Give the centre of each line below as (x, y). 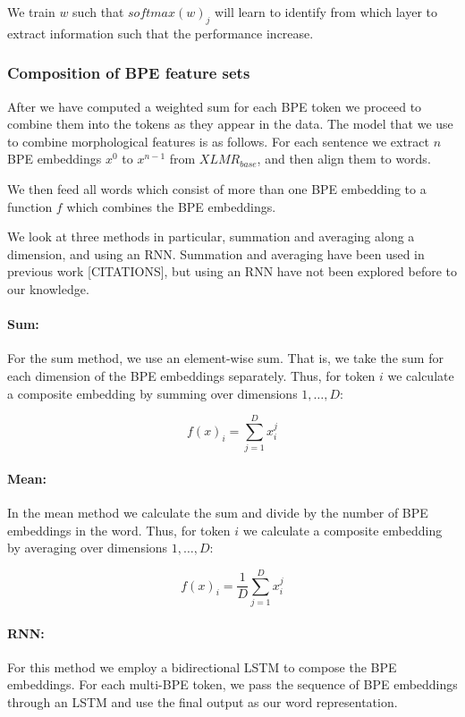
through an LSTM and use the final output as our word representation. (203, 701)
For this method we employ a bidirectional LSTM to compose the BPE (202, 666)
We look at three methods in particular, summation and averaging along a (211, 236)
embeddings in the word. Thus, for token (119, 530)
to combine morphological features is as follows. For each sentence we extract (218, 141)
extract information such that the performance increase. (161, 33)
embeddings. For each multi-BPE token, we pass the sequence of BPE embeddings (232, 684)
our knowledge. (48, 288)
